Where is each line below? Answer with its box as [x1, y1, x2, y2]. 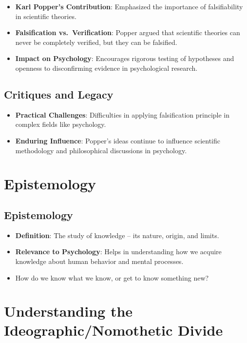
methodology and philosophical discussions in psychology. [15, 145, 187, 155]
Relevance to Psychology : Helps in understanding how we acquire [15, 246, 222, 257]
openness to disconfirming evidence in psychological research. [15, 62, 198, 73]
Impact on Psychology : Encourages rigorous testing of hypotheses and [15, 53, 234, 63]
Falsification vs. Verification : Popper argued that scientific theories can [15, 27, 240, 38]
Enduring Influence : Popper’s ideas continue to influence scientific [15, 135, 220, 145]
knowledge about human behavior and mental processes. [15, 256, 184, 266]
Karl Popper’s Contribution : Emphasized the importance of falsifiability [15, 1, 243, 11]
